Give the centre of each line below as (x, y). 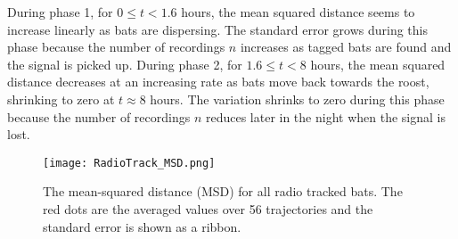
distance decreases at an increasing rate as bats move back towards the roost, (218, 82)
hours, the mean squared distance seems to (298, 12)
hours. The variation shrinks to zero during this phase (297, 99)
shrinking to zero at (61, 99)
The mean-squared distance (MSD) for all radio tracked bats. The (223, 191)
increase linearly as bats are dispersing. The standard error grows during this (217, 29)
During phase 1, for (60, 12)
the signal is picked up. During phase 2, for (125, 64)
